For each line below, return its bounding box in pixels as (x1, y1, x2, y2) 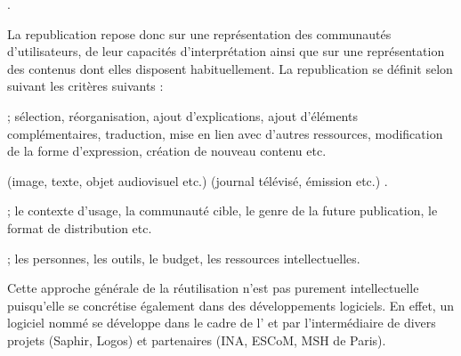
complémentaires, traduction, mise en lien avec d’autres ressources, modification (7, 124, 443, 142)
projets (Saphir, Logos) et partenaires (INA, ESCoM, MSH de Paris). (7, 330, 386, 349)
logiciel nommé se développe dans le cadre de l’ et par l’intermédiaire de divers (7, 313, 436, 332)
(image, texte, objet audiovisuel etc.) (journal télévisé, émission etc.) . (7, 171, 388, 190)
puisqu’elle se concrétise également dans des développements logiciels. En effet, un (7, 295, 454, 314)
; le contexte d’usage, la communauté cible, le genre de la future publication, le (7, 201, 438, 220)
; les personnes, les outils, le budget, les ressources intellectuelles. (7, 248, 360, 267)
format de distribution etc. (7, 218, 152, 237)
